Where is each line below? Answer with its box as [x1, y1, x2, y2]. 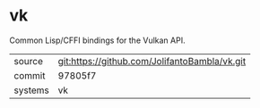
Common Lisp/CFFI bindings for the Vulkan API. [9, 35, 186, 46]
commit [13, 69, 46, 81]
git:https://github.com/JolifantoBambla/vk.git [57, 54, 247, 67]
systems [13, 84, 49, 96]
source [13, 54, 43, 67]
